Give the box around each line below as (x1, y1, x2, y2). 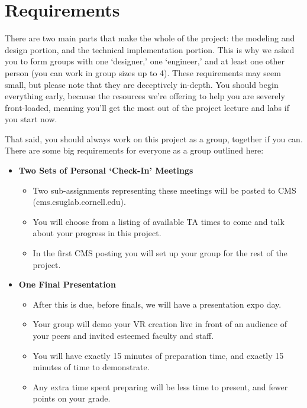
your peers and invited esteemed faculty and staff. (33, 329, 214, 341)
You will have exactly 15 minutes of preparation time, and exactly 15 (33, 349, 284, 361)
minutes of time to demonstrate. (33, 361, 150, 373)
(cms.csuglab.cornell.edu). (33, 195, 126, 208)
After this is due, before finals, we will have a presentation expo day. (33, 298, 282, 310)
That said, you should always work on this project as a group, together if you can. (5, 132, 303, 145)
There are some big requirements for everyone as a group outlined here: (5, 144, 264, 156)
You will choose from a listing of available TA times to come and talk (33, 215, 285, 227)
